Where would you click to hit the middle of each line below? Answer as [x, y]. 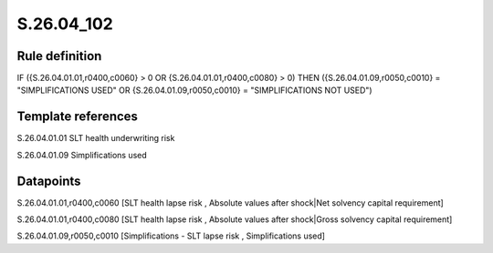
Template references [78, 117]
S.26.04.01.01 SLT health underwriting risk [96, 138]
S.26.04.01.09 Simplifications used [82, 155]
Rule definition [59, 56]
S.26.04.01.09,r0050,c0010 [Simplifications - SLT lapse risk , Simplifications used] [171, 236]
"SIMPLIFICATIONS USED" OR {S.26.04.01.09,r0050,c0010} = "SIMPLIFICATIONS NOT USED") [195, 90]
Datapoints [49, 181]
